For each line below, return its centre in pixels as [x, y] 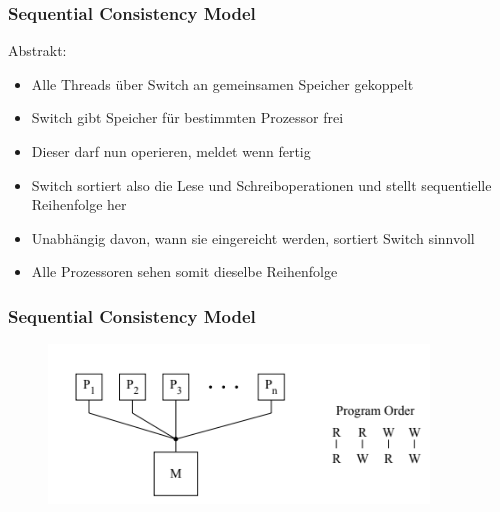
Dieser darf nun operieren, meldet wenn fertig [171, 151]
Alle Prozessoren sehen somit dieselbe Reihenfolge [184, 271]
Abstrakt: [37, 50]
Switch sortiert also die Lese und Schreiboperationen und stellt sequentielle [261, 184]
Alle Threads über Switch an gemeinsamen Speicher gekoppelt [222, 83]
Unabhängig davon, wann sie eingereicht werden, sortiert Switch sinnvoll [253, 237]
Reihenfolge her [79, 204]
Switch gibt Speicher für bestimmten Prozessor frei [187, 117]
